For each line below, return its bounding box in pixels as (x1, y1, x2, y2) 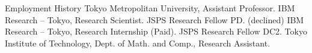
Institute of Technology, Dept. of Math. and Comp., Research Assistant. (5, 36, 271, 49)
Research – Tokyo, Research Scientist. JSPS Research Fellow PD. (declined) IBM (5, 13, 304, 26)
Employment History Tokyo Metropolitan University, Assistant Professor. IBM (5, 2, 295, 14)
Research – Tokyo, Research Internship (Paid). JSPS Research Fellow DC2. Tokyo (5, 25, 307, 38)
